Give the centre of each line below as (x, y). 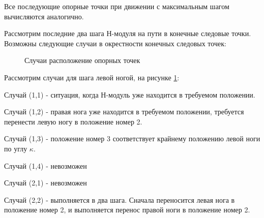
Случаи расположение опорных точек (82, 60)
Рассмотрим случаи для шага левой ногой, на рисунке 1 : (92, 77)
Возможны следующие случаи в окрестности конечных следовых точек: (115, 43)
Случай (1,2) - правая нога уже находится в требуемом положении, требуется (124, 112)
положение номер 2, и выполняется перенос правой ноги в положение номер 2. (127, 210)
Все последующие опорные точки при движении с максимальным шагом (117, 6)
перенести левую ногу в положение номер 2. (73, 121)
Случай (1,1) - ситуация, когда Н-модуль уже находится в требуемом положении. (130, 94)
